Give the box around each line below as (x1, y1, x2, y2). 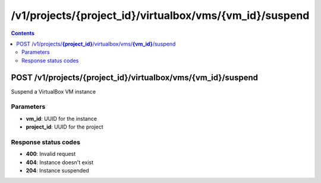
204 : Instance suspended (26, 167, 89, 174)
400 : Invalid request (26, 150, 76, 158)
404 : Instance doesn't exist (26, 159, 94, 166)
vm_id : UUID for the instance (26, 115, 97, 122)
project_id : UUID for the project (26, 123, 103, 130)
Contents (11, 30, 35, 37)
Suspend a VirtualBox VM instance (11, 88, 96, 95)
